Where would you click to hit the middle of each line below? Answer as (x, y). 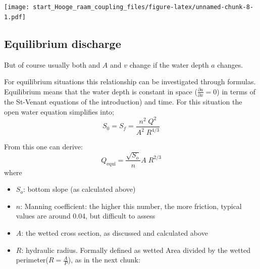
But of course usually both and (52, 64)
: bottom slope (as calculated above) (79, 189)
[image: (17, 7)
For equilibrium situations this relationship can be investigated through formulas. (130, 82)
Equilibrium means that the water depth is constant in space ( (101, 91)
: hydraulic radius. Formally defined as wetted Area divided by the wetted (136, 250)
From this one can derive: (43, 147)
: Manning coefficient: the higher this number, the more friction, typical (131, 206)
